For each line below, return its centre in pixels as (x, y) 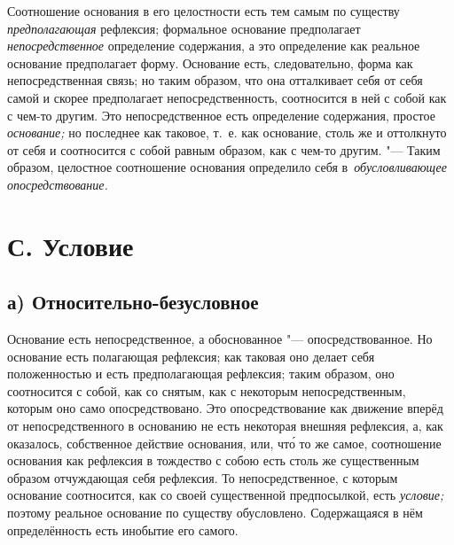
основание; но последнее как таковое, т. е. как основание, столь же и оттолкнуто (227, 132)
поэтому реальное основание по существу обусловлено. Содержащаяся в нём (215, 513)
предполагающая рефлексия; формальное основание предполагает (184, 28)
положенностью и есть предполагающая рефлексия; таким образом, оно (201, 374)
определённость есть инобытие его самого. (123, 529)
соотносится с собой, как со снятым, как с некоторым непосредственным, (207, 390)
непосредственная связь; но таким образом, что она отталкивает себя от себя (215, 80)
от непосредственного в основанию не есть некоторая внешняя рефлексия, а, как (225, 426)
